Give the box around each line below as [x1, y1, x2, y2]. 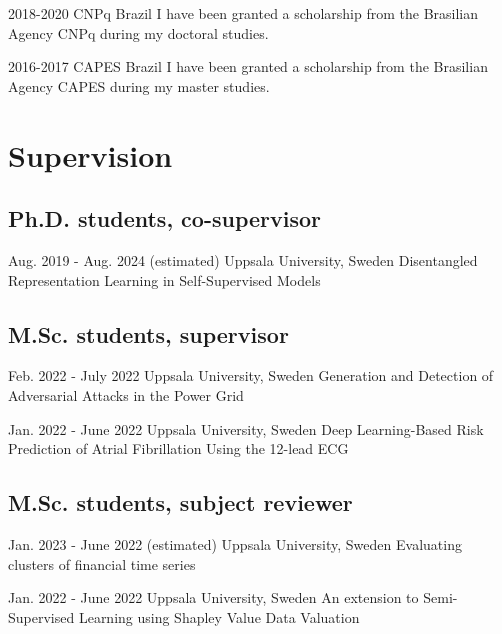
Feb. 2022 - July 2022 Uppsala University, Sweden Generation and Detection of [8, 365, 494, 386]
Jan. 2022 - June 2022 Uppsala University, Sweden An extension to [8, 587, 419, 608]
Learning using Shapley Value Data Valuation [78, 606, 360, 627]
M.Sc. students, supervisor [8, 318, 289, 349]
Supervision [8, 134, 173, 175]
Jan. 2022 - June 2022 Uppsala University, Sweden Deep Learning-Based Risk [8, 418, 484, 439]
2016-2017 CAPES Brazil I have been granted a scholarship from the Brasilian [8, 56, 488, 77]
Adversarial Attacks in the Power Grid [8, 384, 244, 405]
